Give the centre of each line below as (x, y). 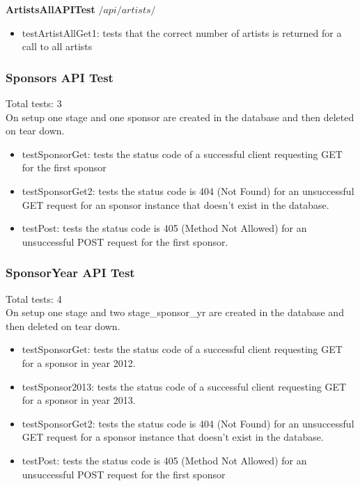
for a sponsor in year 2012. (79, 362)
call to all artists (57, 46)
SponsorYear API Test (70, 273)
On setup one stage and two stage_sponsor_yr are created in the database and (175, 312)
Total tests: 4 (34, 298)
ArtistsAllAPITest (50, 9)
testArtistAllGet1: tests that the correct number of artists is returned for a (182, 32)
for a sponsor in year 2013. (79, 400)
